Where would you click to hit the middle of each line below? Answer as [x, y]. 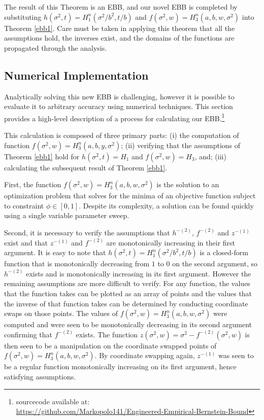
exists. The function [107, 334]
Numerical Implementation [76, 75]
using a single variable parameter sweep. [67, 215]
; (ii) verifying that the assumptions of [181, 145]
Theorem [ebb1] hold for [42, 156]
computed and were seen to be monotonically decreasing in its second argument [128, 324]
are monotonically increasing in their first [171, 242]
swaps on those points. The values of [61, 313]
